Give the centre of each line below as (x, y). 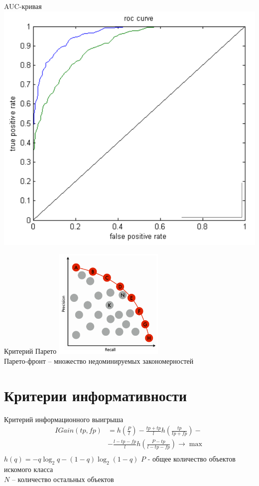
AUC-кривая (23, 6)
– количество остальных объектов (63, 479)
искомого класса (29, 469)
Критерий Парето (30, 351)
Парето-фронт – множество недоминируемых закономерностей (99, 361)
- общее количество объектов (192, 459)
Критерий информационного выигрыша (64, 419)
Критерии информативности (96, 395)
